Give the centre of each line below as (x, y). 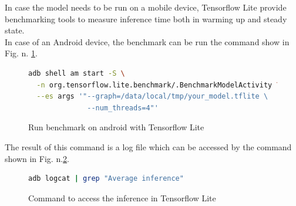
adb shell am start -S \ (77, 73)
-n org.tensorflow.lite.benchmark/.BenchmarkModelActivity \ (159, 85)
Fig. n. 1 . (21, 53)
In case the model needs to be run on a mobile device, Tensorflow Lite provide (146, 7)
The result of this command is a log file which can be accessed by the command (148, 146)
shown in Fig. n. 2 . (37, 158)
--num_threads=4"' (123, 108)
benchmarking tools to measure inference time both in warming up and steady (146, 18)
